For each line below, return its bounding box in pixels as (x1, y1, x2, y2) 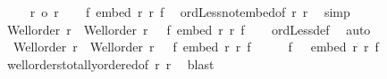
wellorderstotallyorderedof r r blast (6, 54, 215, 73)
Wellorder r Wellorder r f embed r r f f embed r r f (13, 37, 379, 56)
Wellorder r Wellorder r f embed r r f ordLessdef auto (6, 20, 371, 38)
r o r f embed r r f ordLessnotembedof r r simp (29, 3, 350, 20)
